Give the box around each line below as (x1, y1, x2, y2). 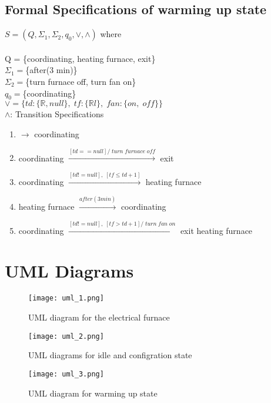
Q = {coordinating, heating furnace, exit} (5, 52, 156, 64)
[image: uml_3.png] (28, 369, 104, 378)
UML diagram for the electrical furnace (28, 311, 170, 323)
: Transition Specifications (10, 108, 104, 120)
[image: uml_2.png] (28, 332, 104, 341)
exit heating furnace (180, 224, 253, 236)
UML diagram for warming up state (28, 387, 158, 399)
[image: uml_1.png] (28, 294, 104, 303)
